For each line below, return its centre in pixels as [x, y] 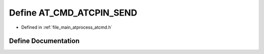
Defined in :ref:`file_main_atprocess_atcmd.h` [67, 27]
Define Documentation [44, 41]
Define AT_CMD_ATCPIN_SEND [73, 13]
